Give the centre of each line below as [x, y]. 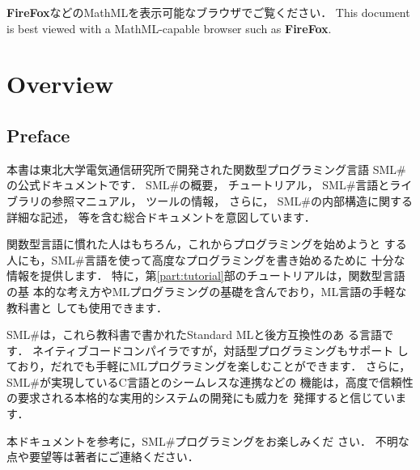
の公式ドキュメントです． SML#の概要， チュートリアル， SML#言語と [198, 185]
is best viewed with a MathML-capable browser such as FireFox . [169, 28]
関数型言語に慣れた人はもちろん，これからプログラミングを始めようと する [207, 244]
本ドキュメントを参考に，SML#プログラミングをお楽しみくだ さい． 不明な [208, 440]
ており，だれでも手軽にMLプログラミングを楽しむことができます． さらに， [209, 366]
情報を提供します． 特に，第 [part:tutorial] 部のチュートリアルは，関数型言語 [206, 275]
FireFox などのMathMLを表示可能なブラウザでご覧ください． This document [208, 12]
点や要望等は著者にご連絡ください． [103, 457]
